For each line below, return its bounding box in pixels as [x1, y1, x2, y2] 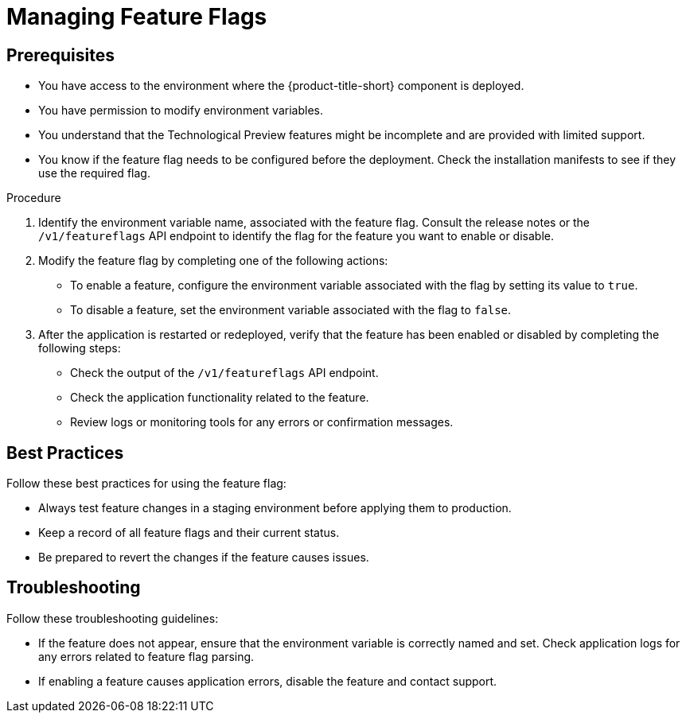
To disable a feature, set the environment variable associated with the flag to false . [70, 303, 512, 317]
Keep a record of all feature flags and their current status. [38, 526, 340, 540]
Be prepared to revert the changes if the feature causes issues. [38, 550, 369, 565]
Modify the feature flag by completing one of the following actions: [38, 254, 388, 268]
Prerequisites [6, 45, 115, 65]
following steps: [38, 341, 121, 356]
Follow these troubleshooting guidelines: [6, 611, 219, 625]
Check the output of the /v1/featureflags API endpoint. [70, 366, 379, 380]
